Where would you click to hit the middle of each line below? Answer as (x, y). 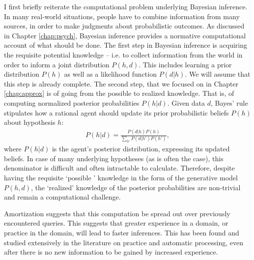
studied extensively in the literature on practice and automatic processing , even (124, 242)
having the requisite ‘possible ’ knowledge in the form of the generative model (121, 178)
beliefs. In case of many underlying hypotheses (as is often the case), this (114, 158)
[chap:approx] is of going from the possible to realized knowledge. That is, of (119, 93)
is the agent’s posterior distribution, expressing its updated (141, 149)
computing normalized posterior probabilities (72, 102)
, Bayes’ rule (229, 102)
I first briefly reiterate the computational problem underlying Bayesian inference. (126, 6)
